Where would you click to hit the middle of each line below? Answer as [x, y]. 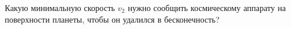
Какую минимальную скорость [60, 8]
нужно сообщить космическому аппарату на [207, 8]
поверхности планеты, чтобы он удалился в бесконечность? [112, 19]
